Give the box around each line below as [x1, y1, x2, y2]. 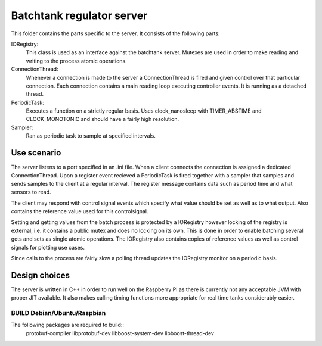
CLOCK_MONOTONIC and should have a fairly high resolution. [26, 116, 179, 123]
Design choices [11, 270, 70, 280]
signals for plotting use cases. [11, 244, 85, 251]
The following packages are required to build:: [11, 322, 125, 329]
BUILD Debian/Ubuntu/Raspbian [11, 309, 106, 317]
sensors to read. [11, 188, 51, 196]
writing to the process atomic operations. [26, 57, 128, 64]
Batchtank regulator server [11, 9, 148, 22]
